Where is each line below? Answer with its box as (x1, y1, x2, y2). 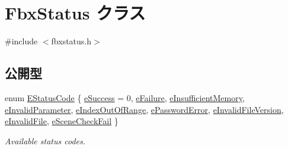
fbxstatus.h (51, 35, 92, 47)
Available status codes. (5, 134, 86, 147)
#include (5, 35, 38, 47)
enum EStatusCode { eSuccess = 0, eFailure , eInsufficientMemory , (5, 91, 245, 103)
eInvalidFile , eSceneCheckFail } (5, 115, 119, 127)
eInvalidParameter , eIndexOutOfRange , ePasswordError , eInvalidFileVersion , (5, 103, 284, 115)
